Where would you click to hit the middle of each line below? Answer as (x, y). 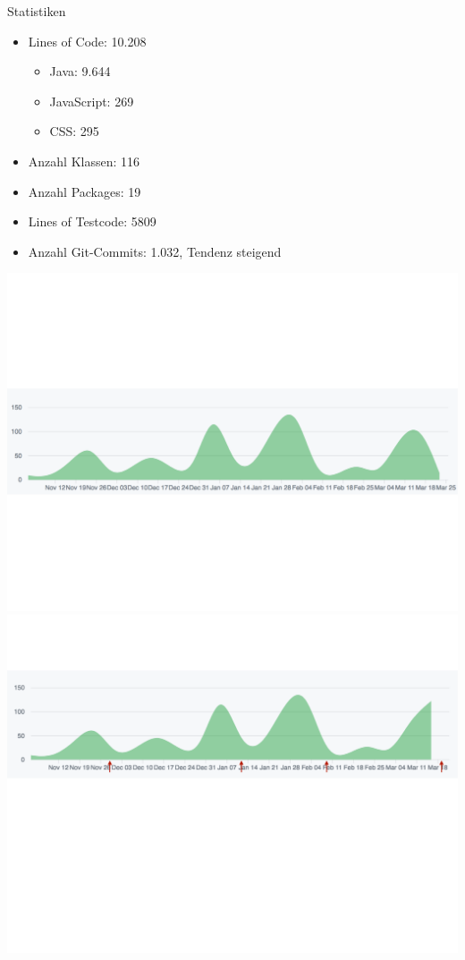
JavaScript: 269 (92, 101)
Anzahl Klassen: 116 (84, 161)
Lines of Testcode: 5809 (92, 221)
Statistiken (37, 11)
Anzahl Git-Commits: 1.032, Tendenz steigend (155, 251)
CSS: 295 (74, 131)
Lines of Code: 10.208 (87, 41)
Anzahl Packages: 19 (85, 191)
